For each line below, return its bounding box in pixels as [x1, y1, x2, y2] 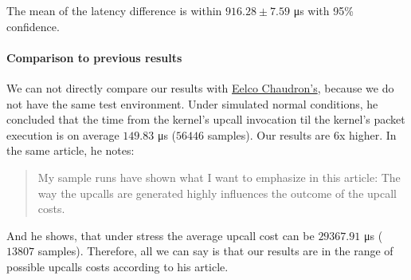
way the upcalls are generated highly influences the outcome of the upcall [37, 184, 397, 201]
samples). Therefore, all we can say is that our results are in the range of [37, 243, 393, 259]
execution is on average [6, 126, 119, 143]
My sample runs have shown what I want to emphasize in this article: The [37, 168, 401, 185]
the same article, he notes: [6, 142, 135, 159]
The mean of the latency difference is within [6, 2, 222, 18]
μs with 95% [293, 2, 354, 18]
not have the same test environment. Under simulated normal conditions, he [6, 95, 378, 112]
